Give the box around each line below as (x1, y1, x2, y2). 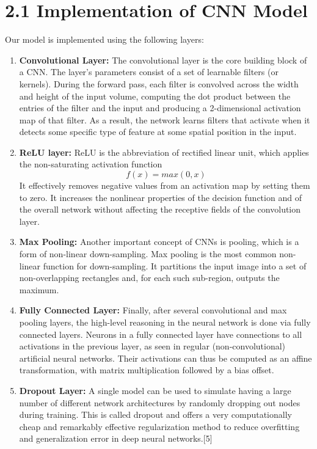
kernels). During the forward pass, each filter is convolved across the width (19, 77, 299, 90)
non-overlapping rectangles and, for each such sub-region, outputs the (19, 271, 280, 284)
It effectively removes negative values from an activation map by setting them (19, 179, 310, 192)
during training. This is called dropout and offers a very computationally (19, 408, 292, 421)
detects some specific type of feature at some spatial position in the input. (19, 125, 297, 138)
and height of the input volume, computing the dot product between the (19, 89, 291, 102)
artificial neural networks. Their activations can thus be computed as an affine (19, 351, 312, 364)
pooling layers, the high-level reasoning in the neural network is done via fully (19, 316, 311, 328)
